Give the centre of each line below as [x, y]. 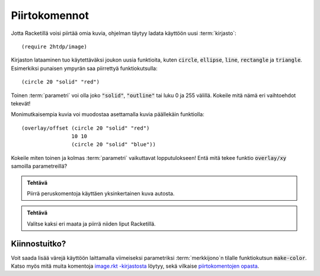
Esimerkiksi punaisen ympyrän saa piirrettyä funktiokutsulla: [84, 68]
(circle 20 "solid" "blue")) [114, 145]
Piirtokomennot [50, 15]
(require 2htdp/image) [55, 46]
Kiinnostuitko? [39, 244]
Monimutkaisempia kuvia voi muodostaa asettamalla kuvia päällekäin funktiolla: [108, 114]
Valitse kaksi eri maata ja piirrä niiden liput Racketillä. [92, 224]
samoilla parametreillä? [39, 166]
